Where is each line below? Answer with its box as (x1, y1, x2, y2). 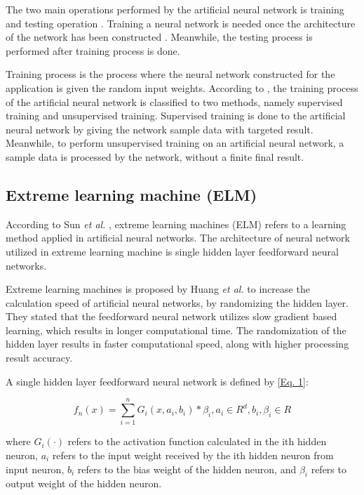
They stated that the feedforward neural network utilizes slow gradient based (6, 309, 337, 324)
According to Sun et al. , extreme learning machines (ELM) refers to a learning (6, 216, 346, 231)
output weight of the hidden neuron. (6, 476, 162, 491)
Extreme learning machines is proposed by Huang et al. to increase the (6, 282, 310, 296)
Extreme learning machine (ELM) (6, 183, 257, 205)
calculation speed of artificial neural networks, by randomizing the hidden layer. (6, 295, 349, 310)
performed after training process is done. (6, 43, 180, 58)
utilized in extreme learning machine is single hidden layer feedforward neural (6, 244, 339, 258)
